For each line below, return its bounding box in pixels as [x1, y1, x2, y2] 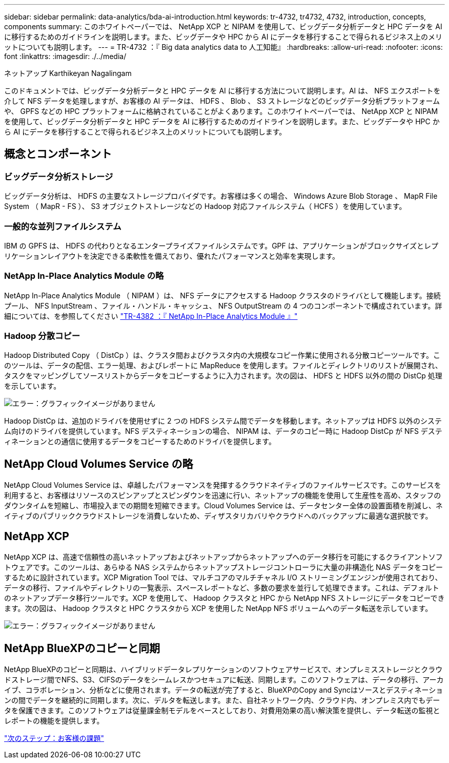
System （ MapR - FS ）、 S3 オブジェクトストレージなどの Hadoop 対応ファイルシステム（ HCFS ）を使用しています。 [4, 202, 406, 211]
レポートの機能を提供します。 [4, 716, 104, 725]
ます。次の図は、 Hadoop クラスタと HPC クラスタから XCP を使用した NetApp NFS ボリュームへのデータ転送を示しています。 [4, 604, 433, 613]
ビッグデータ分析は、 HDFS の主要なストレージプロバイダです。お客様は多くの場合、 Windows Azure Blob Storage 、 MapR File [4, 192, 438, 201]
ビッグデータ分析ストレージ [4, 171, 113, 182]
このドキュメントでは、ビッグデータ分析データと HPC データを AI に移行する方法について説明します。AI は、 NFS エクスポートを [4, 86, 441, 95]
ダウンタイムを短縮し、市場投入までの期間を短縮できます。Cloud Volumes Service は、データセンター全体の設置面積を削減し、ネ [4, 501, 443, 510]
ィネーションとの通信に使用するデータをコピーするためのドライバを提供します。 [4, 437, 276, 446]
